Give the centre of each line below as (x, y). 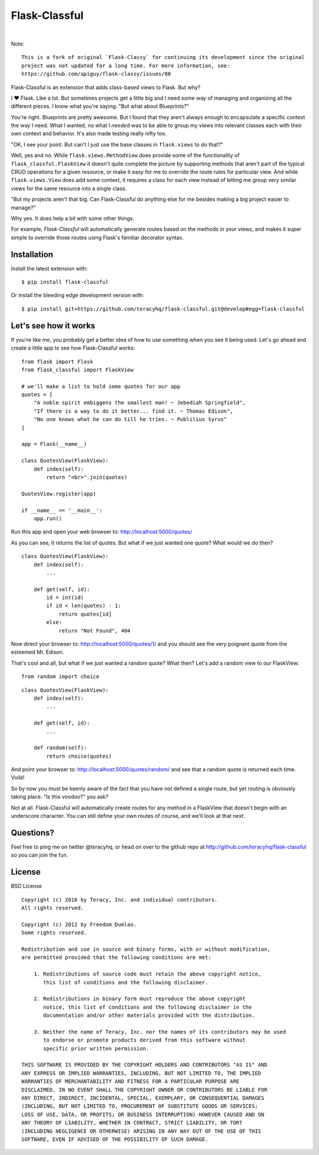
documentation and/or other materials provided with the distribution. (149, 1015)
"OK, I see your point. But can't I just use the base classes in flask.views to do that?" (117, 144)
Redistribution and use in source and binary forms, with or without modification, (146, 949)
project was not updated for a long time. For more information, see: (126, 66)
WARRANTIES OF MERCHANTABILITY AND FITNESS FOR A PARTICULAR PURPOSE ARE (131, 1081)
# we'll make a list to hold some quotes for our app (101, 386)
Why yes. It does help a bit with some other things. (73, 218)
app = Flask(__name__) (54, 444)
